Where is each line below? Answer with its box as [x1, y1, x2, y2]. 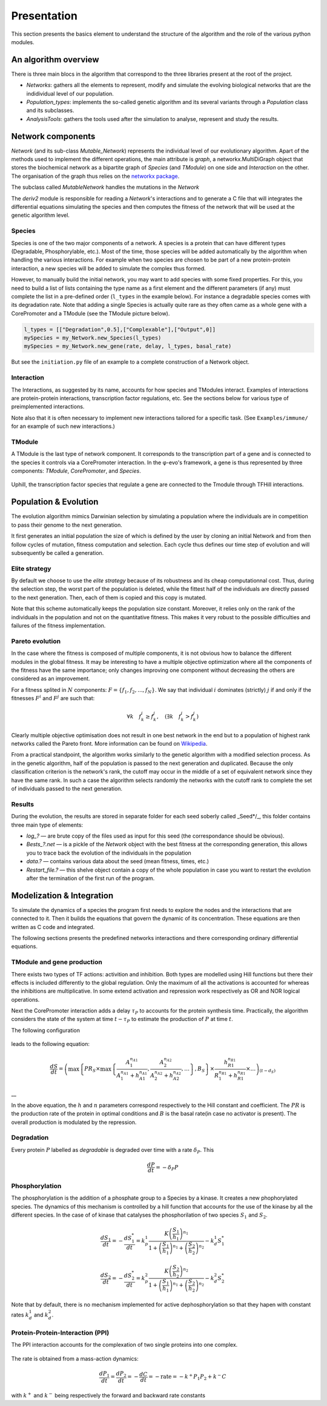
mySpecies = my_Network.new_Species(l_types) [24, 335, 162, 341]
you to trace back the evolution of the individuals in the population [26, 849, 192, 856]
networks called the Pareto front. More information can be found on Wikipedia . [11, 740, 208, 747]
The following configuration [11, 1027, 81, 1034]
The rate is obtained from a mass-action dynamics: [11, 1355, 139, 1362]
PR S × [84, 1065, 101, 1074]
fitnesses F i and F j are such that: [11, 694, 95, 702]
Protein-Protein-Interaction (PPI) [11, 1329, 110, 1337]
